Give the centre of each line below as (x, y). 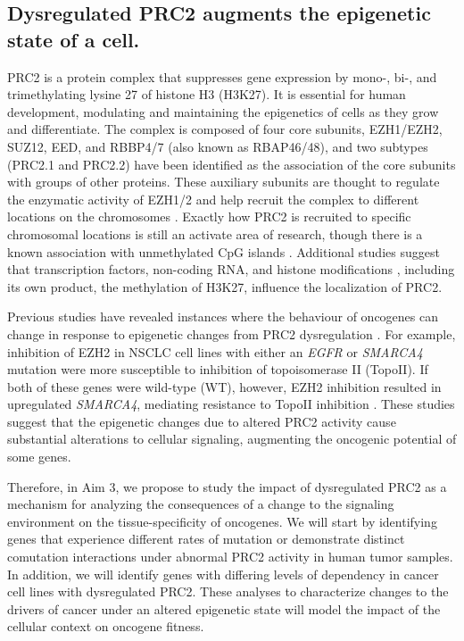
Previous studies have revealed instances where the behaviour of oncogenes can (223, 316)
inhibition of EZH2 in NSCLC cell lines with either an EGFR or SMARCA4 (215, 351)
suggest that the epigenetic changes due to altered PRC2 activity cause (202, 421)
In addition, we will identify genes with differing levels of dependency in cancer (223, 574)
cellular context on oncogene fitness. (106, 626)
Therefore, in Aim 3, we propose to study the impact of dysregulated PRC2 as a (227, 486)
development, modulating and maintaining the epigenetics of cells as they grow (223, 111)
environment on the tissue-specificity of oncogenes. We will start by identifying (222, 521)
